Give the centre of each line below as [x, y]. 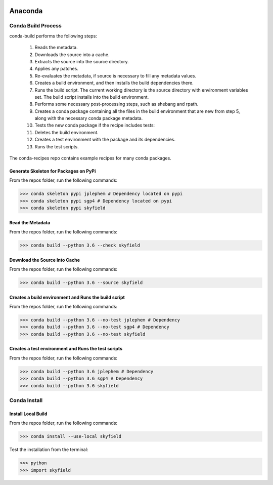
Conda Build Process [35, 26]
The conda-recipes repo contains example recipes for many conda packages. [90, 158]
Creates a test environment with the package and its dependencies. [105, 140]
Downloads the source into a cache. [72, 54]
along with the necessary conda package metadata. [89, 118]
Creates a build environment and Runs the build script [67, 297]
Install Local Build [28, 414]
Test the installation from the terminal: [49, 450]
